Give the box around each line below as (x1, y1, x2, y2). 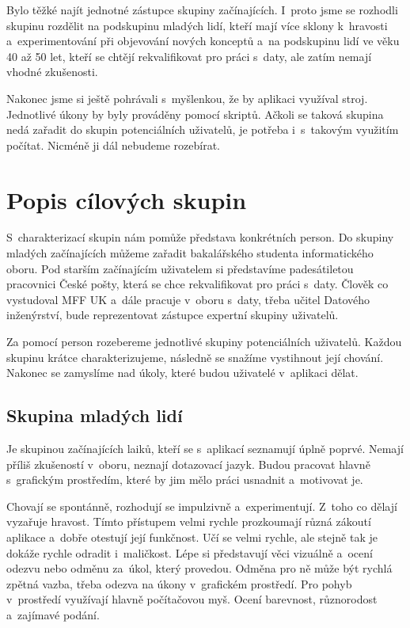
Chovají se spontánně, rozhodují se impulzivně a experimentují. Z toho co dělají (6, 497, 397, 514)
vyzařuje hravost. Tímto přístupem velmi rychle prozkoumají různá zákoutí (6, 513, 371, 530)
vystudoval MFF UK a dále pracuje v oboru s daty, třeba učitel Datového (6, 291, 370, 307)
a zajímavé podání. (6, 606, 100, 622)
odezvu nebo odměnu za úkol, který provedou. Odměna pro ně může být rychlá (6, 560, 393, 577)
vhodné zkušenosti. (6, 63, 98, 80)
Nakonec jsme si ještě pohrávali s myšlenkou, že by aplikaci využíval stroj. (6, 89, 368, 106)
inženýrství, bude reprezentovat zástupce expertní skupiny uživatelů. (6, 306, 339, 323)
